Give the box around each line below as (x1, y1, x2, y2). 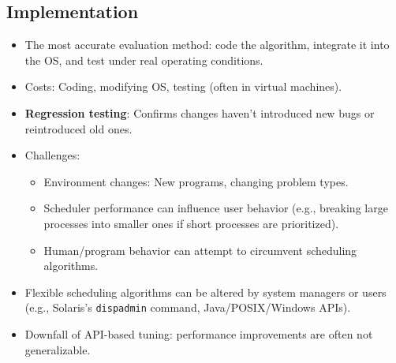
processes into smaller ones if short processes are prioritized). (43, 215, 339, 231)
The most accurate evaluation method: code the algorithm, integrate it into (24, 36, 390, 53)
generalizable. (24, 341, 91, 357)
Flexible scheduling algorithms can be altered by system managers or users (24, 283, 387, 300)
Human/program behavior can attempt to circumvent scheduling (43, 241, 357, 258)
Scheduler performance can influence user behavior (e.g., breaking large (43, 200, 388, 216)
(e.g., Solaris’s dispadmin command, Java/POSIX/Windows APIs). (24, 299, 351, 316)
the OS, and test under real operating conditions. (24, 51, 263, 68)
